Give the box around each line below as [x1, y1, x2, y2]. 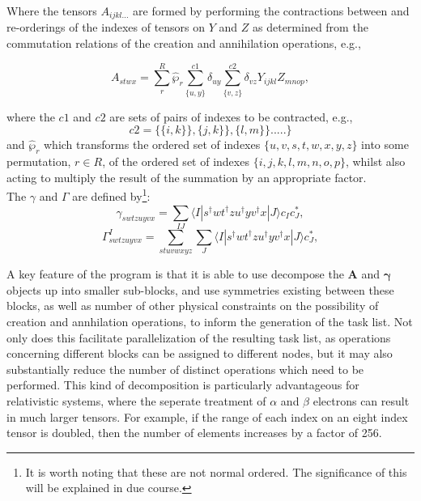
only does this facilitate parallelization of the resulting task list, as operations [6, 329, 391, 346]
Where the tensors [6, 2, 97, 19]
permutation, [6, 153, 71, 170]
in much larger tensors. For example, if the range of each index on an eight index [6, 408, 408, 425]
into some [361, 136, 409, 153]
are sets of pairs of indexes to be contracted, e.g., [109, 108, 353, 125]
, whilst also [345, 153, 406, 170]
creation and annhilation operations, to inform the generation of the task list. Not [6, 313, 413, 330]
